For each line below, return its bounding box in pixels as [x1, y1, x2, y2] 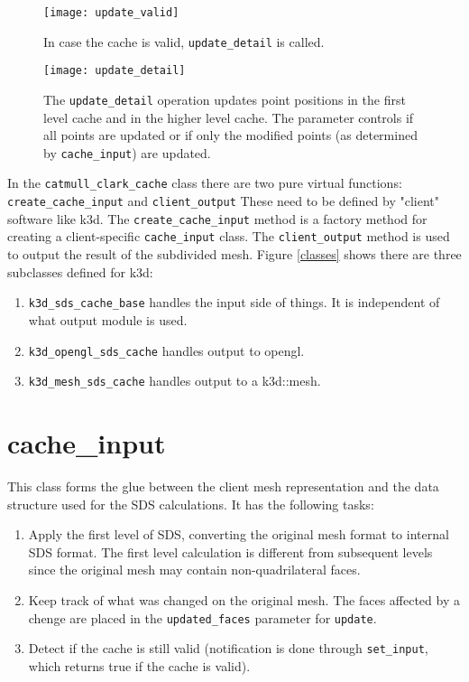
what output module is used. [28, 310, 188, 329]
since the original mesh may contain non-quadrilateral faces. [28, 560, 361, 579]
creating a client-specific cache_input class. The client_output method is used [7, 227, 450, 246]
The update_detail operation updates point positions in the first [43, 89, 406, 108]
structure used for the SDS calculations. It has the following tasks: [7, 494, 374, 513]
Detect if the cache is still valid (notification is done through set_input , [28, 639, 428, 658]
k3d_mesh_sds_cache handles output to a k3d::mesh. [28, 371, 321, 390]
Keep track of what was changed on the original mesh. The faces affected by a [28, 590, 460, 609]
